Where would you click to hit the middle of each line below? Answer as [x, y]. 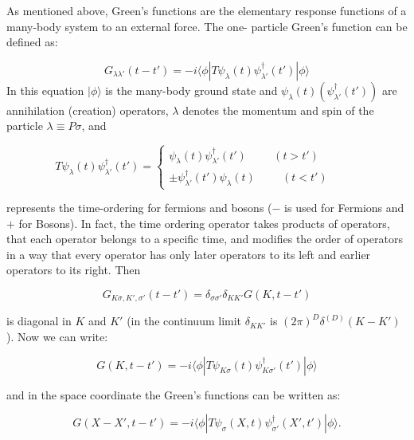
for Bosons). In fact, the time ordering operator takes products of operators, [204, 223]
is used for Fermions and [344, 207]
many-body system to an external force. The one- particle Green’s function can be [207, 26]
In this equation [45, 90]
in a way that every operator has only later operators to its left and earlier [189, 254]
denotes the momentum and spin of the [278, 110]
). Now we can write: [57, 337]
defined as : [32, 42]
